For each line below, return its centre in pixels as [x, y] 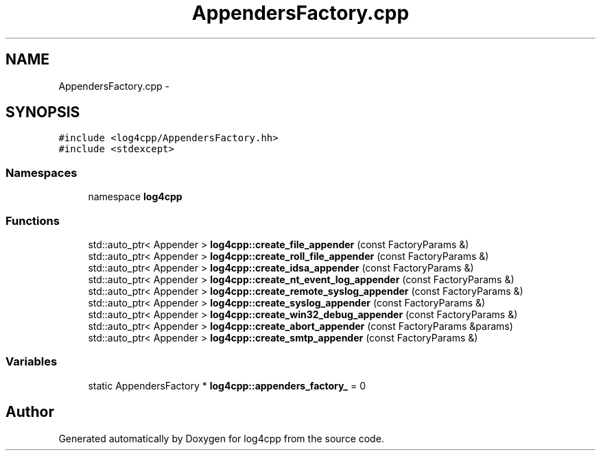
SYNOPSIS [43, 112]
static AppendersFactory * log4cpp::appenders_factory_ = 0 [227, 385]
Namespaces [42, 172]
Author [30, 412]
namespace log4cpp [135, 197]
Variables [32, 362]
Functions [33, 220]
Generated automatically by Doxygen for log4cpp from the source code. [221, 438]
